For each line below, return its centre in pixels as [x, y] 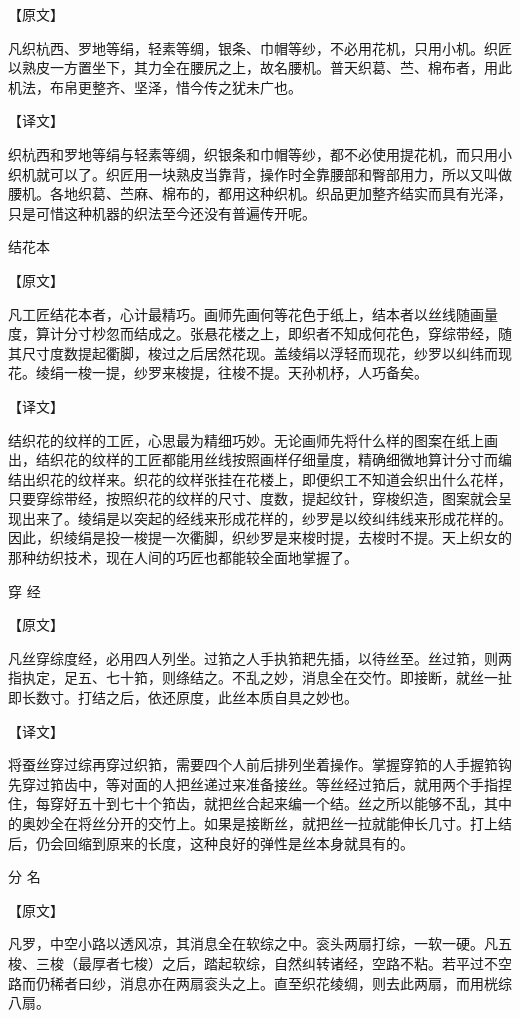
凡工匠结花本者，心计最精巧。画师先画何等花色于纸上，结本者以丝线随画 [246, 313]
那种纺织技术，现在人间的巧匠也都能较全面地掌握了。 [183, 557]
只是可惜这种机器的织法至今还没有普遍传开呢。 [162, 212]
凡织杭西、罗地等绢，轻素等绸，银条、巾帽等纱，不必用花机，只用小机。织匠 [260, 47]
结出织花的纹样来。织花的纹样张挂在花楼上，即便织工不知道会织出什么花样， [260, 478]
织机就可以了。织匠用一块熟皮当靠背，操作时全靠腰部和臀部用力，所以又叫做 [260, 173]
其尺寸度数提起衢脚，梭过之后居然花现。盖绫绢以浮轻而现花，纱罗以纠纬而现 [260, 352]
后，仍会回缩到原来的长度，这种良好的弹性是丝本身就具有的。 [211, 842]
